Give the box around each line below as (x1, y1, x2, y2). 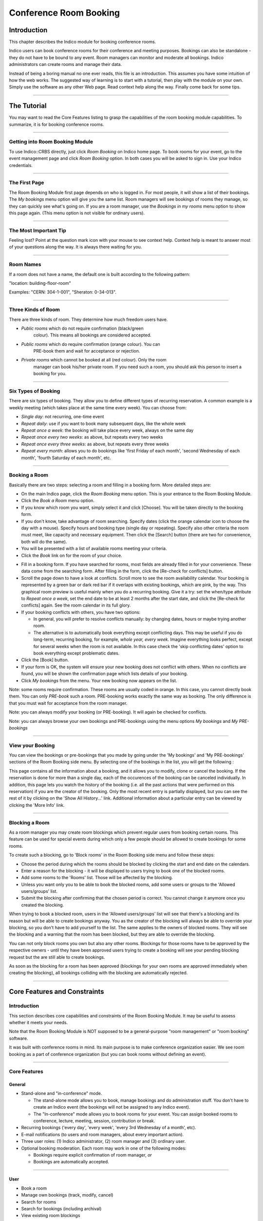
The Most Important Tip (9, 227, 67, 234)
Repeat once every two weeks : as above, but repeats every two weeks (21, 434, 163, 440)
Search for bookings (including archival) (21, 1205, 102, 1211)
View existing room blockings (21, 1213, 80, 1219)
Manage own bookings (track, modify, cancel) (21, 1192, 114, 1198)
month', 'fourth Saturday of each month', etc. (21, 455, 112, 461)
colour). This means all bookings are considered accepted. (33, 332, 151, 338)
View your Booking (9, 742, 55, 749)
